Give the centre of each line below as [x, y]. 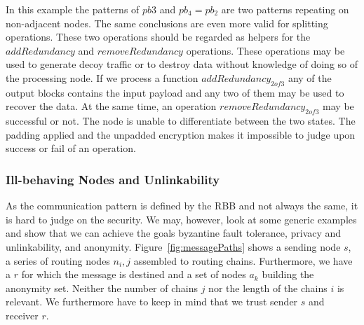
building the [288, 274]
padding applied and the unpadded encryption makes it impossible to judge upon [181, 134]
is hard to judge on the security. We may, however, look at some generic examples [181, 219]
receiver [22, 315]
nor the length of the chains [268, 288]
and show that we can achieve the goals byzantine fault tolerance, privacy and [174, 233]
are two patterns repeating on [285, 9]
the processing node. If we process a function [102, 77]
